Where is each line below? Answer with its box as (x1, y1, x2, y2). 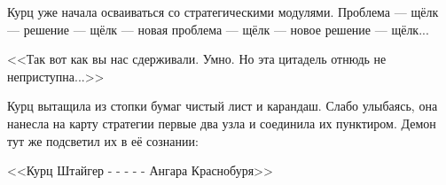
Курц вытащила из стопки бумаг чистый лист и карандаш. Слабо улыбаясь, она (7, 96, 438, 115)
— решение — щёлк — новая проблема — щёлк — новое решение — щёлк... (7, 19, 429, 38)
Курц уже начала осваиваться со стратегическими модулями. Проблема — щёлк (7, 3, 439, 20)
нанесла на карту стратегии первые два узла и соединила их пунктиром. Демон (7, 113, 436, 132)
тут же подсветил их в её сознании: (7, 131, 199, 150)
